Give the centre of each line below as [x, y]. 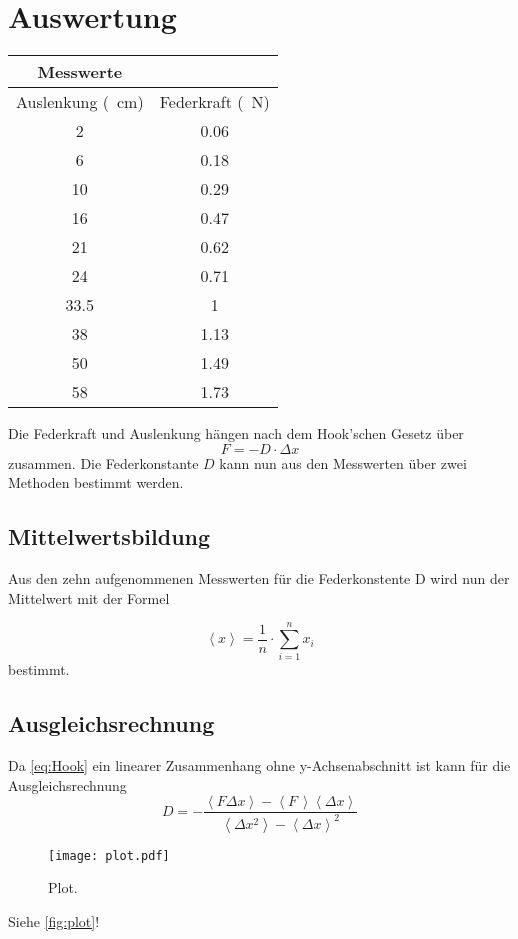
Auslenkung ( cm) [80, 102]
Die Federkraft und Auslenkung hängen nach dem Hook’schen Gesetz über [236, 433]
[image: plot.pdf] [109, 855]
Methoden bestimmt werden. [96, 482]
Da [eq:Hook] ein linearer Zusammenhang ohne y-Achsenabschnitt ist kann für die [259, 765]
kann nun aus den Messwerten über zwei [343, 462]
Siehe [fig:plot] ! [54, 921]
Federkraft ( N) [214, 102]
